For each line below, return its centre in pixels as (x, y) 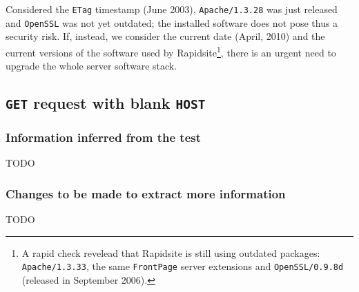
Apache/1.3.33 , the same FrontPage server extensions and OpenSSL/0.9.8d (183, 266)
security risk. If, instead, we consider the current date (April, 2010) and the (165, 36)
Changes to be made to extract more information (146, 193)
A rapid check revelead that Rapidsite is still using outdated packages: (171, 252)
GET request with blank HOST (106, 103)
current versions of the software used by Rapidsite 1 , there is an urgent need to (171, 51)
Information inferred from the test (104, 137)
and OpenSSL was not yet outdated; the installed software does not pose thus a (172, 22)
